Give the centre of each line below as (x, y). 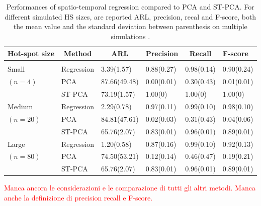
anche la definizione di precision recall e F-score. (78, 197)
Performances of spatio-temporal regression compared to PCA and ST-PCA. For (130, 7)
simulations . (130, 36)
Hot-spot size (31, 53)
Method (78, 53)
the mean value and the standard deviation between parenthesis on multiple (130, 26)
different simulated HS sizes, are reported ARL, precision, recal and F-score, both (130, 16)
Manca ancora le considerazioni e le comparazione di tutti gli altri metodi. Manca (130, 188)
